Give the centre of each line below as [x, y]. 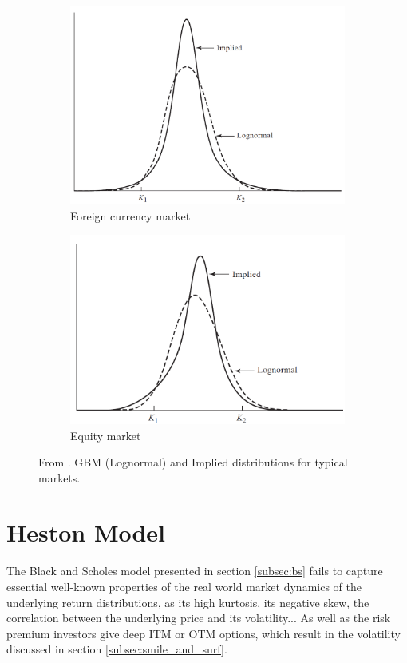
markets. [59, 477]
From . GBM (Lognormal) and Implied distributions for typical [193, 462]
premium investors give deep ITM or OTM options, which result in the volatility [203, 633]
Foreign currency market [130, 215]
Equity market [106, 435]
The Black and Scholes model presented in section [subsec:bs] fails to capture [195, 571]
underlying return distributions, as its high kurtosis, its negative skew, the [188, 602]
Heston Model [86, 532]
